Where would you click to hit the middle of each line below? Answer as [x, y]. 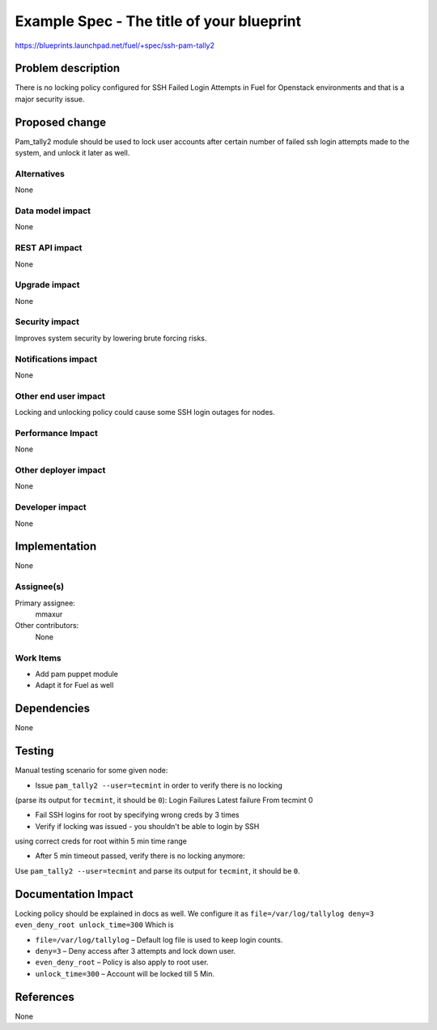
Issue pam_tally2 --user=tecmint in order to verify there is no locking [159, 785]
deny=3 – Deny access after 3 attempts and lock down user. [136, 951]
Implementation [56, 547]
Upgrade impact [47, 285]
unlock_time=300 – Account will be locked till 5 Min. [125, 973]
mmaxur [49, 614]
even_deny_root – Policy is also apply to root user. [122, 962]
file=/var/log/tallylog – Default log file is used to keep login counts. [159, 939]
